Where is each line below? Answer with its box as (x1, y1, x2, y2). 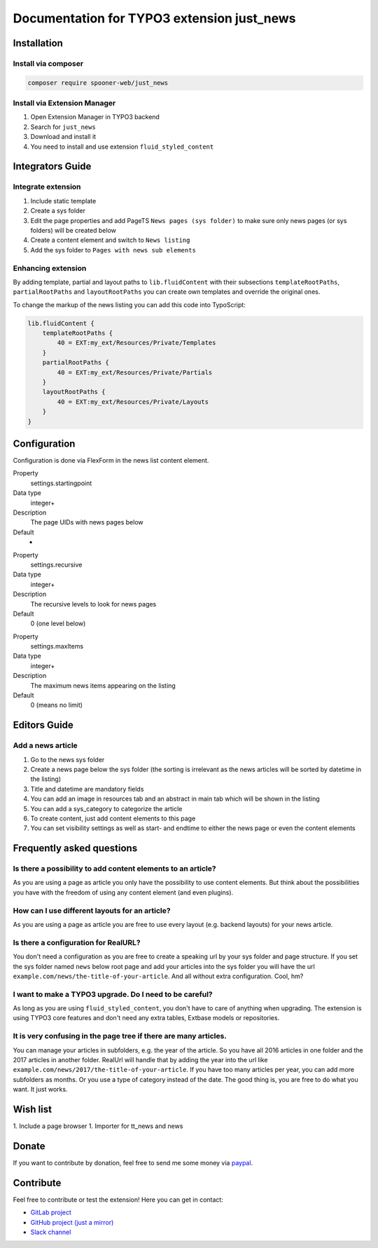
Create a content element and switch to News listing (30, 236, 190, 245)
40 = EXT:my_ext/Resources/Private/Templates (57, 339, 216, 347)
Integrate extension (13, 182, 81, 192)
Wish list (13, 1103, 52, 1115)
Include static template (30, 196, 97, 205)
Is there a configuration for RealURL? (13, 937, 141, 947)
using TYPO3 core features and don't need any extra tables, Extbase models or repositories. (13, 1014, 280, 1022)
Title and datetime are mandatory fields (30, 785, 144, 793)
